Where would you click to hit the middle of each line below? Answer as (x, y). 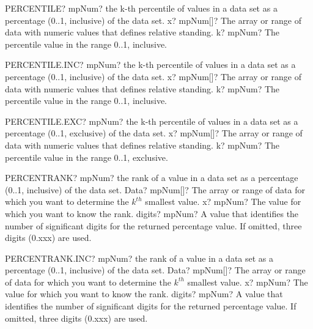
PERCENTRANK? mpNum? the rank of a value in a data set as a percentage (152, 178)
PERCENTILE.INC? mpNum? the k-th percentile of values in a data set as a (150, 65)
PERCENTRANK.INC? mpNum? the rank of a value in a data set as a (139, 258)
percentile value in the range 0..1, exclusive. (87, 157)
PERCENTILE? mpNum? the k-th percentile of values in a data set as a (141, 8)
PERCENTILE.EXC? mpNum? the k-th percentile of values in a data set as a (152, 121)
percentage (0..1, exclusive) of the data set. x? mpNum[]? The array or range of (154, 133)
